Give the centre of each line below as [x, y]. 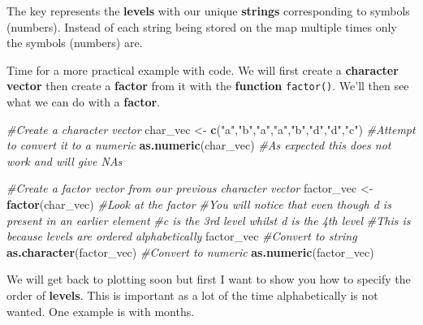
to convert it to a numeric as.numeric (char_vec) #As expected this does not [199, 145]
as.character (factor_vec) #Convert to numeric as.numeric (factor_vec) [190, 251]
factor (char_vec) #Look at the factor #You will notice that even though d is [199, 204]
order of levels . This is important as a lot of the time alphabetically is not [192, 295]
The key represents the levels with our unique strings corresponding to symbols [208, 11]
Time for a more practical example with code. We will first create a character [203, 69]
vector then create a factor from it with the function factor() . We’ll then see [208, 86]
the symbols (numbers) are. [75, 43]
